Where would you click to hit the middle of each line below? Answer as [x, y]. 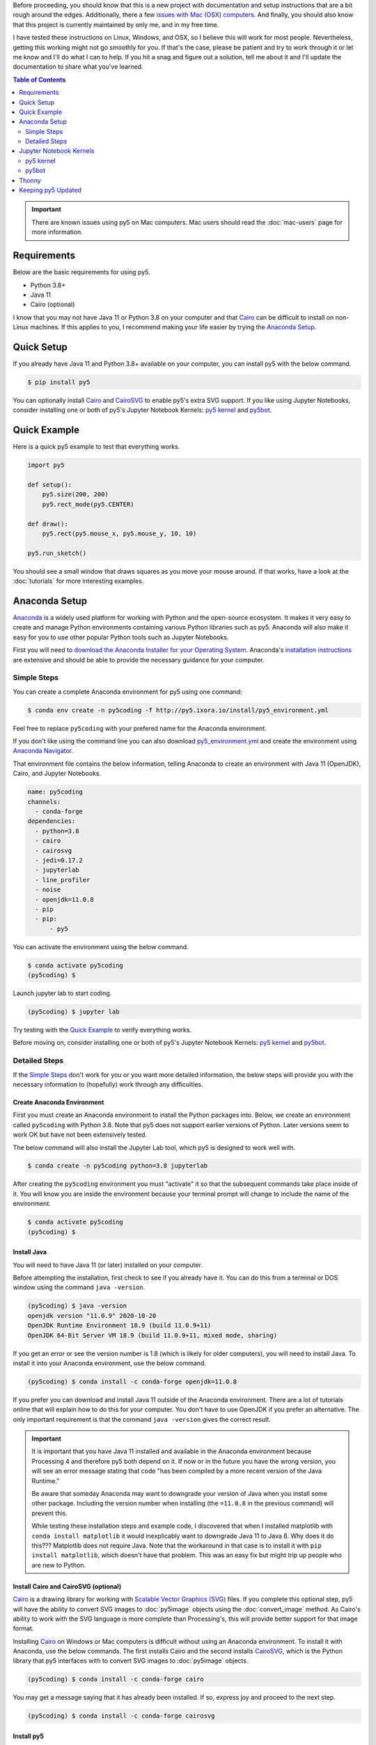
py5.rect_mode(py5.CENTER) [88, 504]
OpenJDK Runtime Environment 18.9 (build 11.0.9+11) [119, 1326]
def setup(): [50, 485]
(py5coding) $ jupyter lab [73, 1012]
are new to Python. [59, 1565]
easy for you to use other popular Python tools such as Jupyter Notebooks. [121, 637]
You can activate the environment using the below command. [101, 946]
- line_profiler [63, 880]
